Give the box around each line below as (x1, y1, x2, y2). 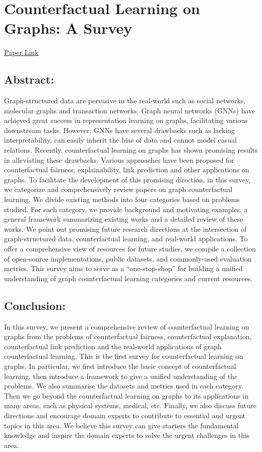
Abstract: (4, 72, 54, 87)
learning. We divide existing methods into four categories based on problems (4, 194, 240, 205)
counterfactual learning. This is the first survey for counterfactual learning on (4, 351, 243, 361)
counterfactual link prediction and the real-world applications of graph (4, 341, 222, 351)
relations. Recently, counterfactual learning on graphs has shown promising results (4, 145, 258, 155)
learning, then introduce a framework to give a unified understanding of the (4, 370, 238, 381)
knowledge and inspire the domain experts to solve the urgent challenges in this (4, 430, 250, 440)
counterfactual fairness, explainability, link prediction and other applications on (4, 164, 249, 175)
